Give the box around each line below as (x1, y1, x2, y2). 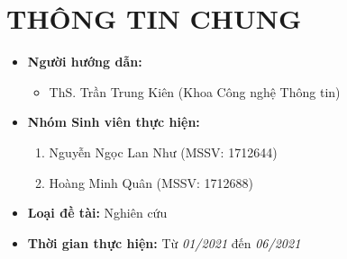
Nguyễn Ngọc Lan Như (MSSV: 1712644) (49, 142, 278, 161)
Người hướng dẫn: (27, 52, 142, 71)
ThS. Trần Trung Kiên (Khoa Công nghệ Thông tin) (49, 82, 341, 101)
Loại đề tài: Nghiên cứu (27, 203, 168, 222)
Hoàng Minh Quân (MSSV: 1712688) (49, 173, 253, 192)
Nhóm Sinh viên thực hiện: (27, 112, 200, 131)
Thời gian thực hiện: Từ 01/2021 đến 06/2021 (27, 233, 301, 252)
